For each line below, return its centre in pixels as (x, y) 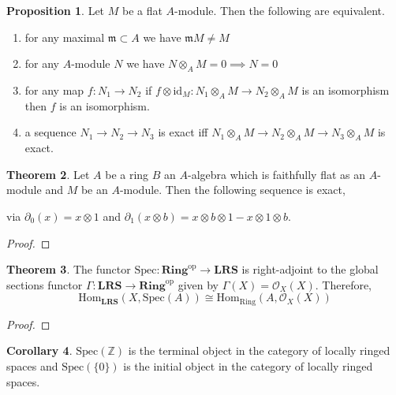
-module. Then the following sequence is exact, (232, 190)
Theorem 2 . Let (48, 174)
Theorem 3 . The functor (69, 269)
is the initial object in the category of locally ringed (248, 365)
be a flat (142, 10)
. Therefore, (344, 284)
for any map (54, 89)
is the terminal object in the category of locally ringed (259, 350)
